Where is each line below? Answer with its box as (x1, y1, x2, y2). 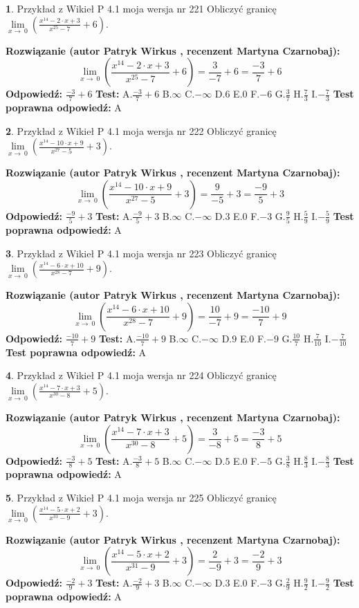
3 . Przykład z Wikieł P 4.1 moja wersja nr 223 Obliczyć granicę (6, 246, 277, 260)
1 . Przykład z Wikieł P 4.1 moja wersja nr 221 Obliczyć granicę (6, 1, 277, 15)
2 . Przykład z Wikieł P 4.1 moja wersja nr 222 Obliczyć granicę (6, 123, 277, 138)
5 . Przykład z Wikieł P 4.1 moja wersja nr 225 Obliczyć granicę (6, 490, 277, 504)
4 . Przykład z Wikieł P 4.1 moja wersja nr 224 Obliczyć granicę (6, 368, 277, 383)
